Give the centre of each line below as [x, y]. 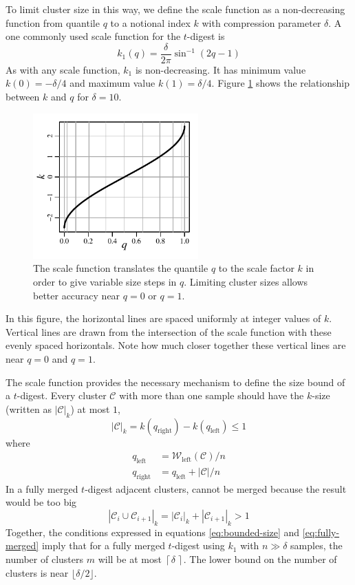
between [23, 97]
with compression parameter [261, 22]
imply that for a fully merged [103, 545]
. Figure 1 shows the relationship [280, 83]
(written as [29, 408]
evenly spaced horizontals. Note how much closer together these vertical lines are [176, 345]
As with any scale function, [63, 69]
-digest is [206, 36]
